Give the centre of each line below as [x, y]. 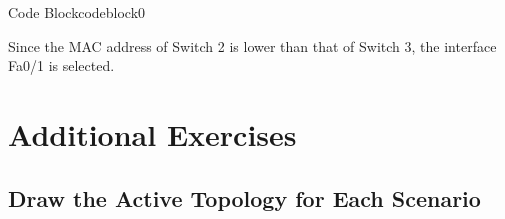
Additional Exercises [152, 133]
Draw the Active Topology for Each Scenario [244, 197]
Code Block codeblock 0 [77, 12]
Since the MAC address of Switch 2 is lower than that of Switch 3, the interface [252, 45]
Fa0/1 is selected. [61, 65]
